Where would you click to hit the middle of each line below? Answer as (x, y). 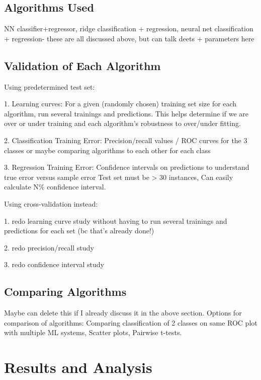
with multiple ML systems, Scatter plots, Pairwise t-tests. (93, 332)
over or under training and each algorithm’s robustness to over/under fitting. (122, 123)
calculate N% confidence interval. (55, 187)
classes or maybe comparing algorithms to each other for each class (107, 150)
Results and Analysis (78, 367)
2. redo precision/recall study (49, 247)
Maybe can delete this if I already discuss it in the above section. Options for (123, 313)
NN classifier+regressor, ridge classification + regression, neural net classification (129, 28)
